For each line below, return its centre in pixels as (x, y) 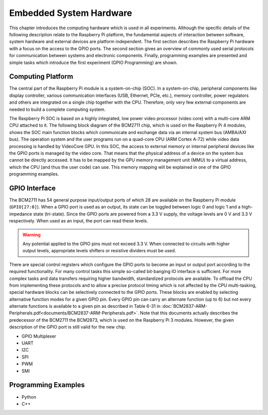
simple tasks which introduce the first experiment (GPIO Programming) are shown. (94, 63)
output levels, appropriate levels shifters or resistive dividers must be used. (99, 251)
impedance (21, 214)
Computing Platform (41, 77)
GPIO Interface (33, 188)
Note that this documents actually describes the (189, 313)
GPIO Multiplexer (39, 336)
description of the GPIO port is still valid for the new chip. (68, 327)
